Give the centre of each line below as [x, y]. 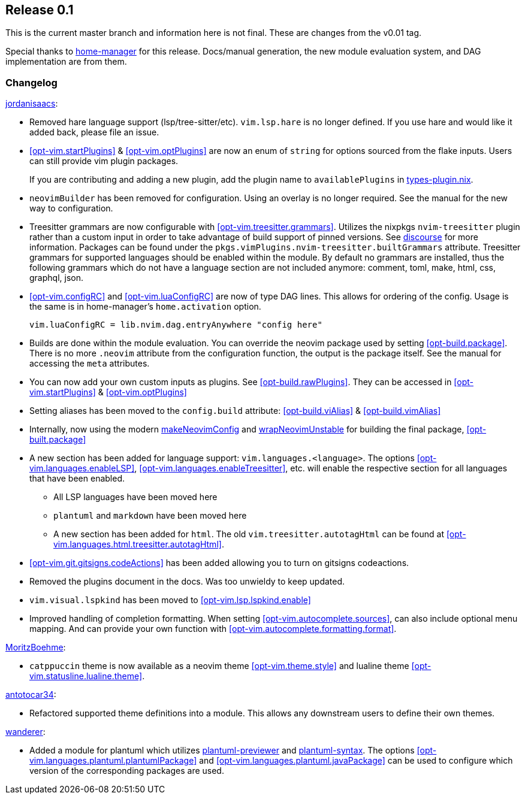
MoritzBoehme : [36, 647]
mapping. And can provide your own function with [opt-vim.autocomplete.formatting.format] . [213, 629]
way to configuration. [71, 208]
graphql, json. [56, 278]
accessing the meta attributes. [90, 364]
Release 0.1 [40, 10]
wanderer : [25, 732]
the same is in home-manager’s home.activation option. [145, 307]
